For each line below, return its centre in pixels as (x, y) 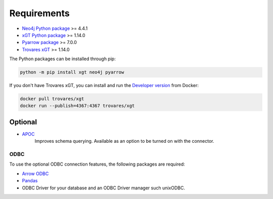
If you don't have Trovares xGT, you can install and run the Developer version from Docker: (104, 86)
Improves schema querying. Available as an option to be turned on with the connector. (124, 141)
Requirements (40, 13)
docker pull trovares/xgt (52, 99)
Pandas (30, 181)
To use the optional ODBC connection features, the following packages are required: (97, 164)
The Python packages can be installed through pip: (62, 59)
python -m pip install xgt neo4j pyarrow (72, 72)
